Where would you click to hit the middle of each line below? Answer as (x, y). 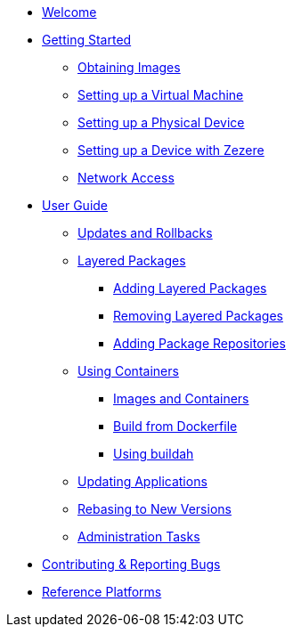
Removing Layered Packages (198, 316)
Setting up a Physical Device (161, 122)
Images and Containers (181, 398)
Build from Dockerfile (175, 426)
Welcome (69, 12)
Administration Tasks (139, 536)
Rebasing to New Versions (155, 509)
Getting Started (87, 40)
